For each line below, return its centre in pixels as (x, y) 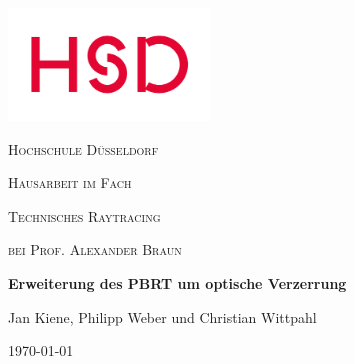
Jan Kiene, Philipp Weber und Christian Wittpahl (162, 316)
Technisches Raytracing (84, 215)
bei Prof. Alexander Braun (95, 249)
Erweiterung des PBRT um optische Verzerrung (177, 282)
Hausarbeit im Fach (70, 182)
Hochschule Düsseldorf (83, 148)
